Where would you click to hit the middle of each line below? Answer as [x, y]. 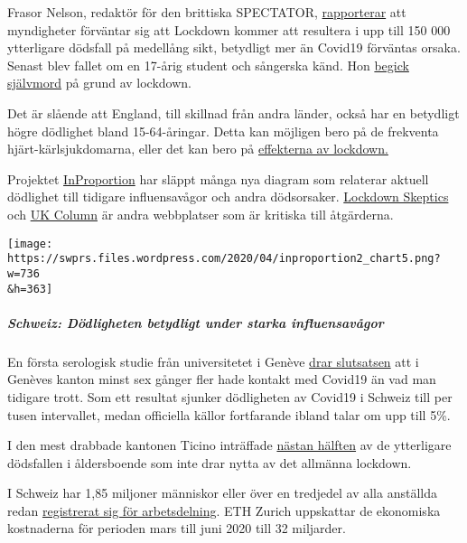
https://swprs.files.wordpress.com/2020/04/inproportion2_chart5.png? [224, 259]
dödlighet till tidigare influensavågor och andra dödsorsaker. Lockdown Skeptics [228, 197]
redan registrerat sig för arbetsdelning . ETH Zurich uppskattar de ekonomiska [224, 510]
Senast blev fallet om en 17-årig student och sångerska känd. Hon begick [208, 65]
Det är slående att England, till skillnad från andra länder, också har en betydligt [233, 112]
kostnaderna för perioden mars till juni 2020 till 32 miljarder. [177, 528]
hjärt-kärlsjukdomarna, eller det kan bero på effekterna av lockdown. [198, 149]
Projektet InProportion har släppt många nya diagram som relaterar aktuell [218, 178]
